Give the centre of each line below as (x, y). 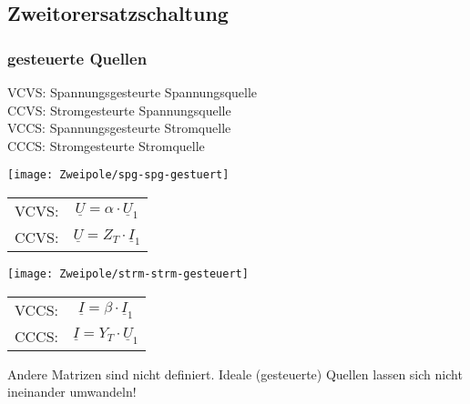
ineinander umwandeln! (72, 392)
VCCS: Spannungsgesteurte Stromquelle (119, 128)
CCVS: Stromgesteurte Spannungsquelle (119, 110)
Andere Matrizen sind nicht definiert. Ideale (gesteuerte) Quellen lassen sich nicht (235, 374)
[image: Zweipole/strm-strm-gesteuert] (128, 274)
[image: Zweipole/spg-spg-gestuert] (118, 175)
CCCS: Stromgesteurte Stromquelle (106, 145)
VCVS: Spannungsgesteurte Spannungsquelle (133, 92)
